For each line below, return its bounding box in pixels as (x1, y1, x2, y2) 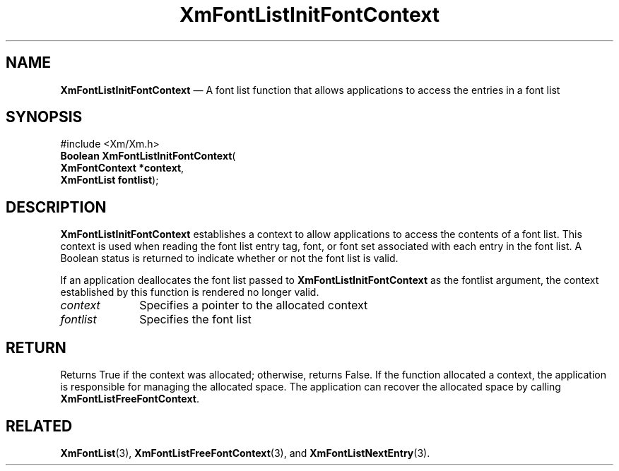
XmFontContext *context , (60, 162, 184, 174)
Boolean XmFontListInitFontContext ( (60, 150, 236, 162)
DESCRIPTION (6, 198, 107, 216)
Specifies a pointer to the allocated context (139, 298, 368, 313)
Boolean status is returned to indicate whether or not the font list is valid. (60, 252, 399, 265)
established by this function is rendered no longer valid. (60, 286, 319, 299)
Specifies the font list (139, 312, 252, 327)
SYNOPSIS (6, 108, 83, 126)
